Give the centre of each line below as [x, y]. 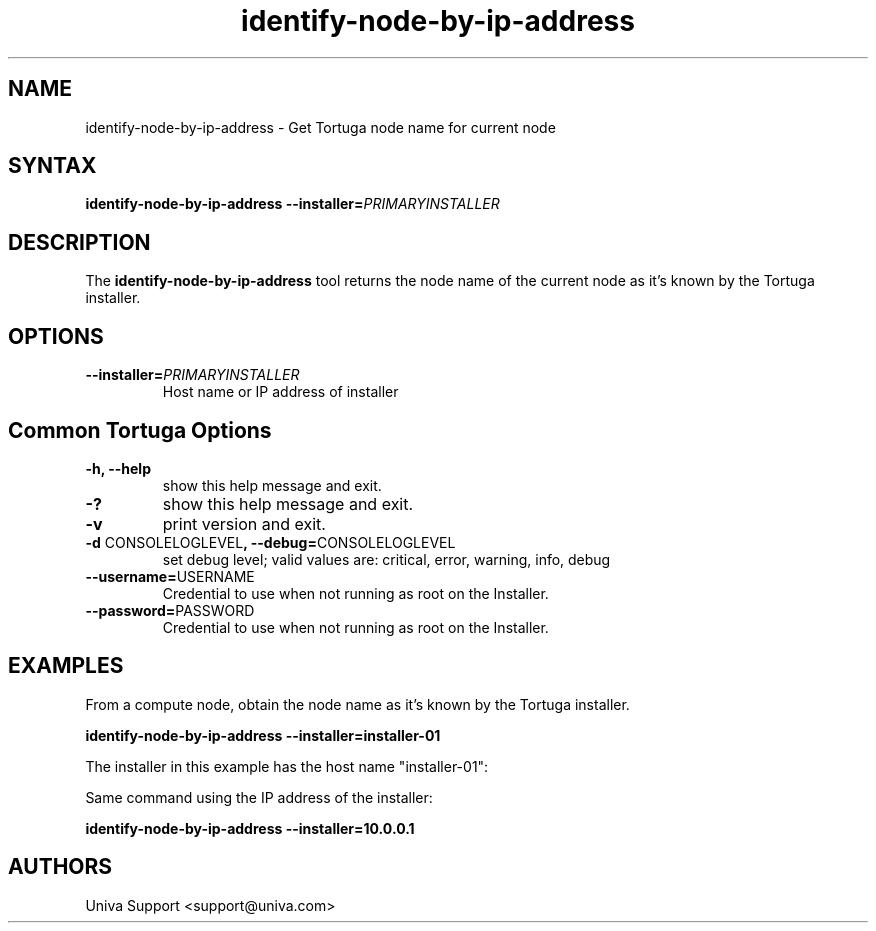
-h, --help [118, 468]
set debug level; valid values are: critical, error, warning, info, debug [386, 559]
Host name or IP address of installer [280, 392]
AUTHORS [60, 867]
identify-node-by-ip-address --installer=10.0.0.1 [250, 828]
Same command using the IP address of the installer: [259, 797]
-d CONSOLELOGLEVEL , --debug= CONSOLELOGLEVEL [270, 542]
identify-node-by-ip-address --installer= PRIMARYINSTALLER [292, 204]
